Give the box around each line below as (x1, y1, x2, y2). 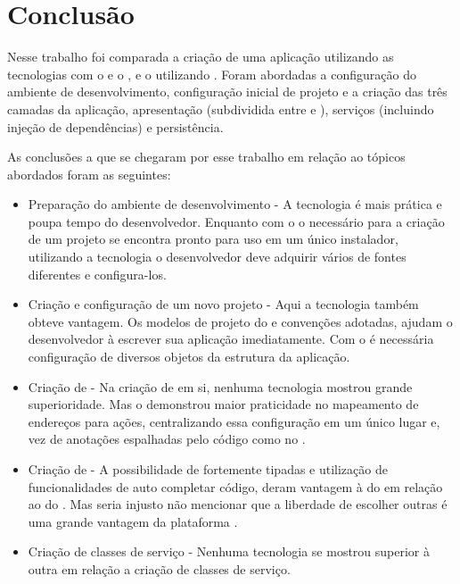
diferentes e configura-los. (28, 264, 167, 283)
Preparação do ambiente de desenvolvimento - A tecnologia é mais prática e (28, 195, 442, 213)
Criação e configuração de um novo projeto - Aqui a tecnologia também (28, 295, 419, 313)
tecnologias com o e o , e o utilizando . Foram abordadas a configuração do (7, 64, 416, 83)
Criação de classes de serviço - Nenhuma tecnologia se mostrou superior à (28, 542, 431, 561)
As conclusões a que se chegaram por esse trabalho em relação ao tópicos (7, 147, 406, 166)
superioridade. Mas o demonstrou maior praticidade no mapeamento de (28, 395, 419, 413)
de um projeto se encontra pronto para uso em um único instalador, (28, 229, 398, 248)
